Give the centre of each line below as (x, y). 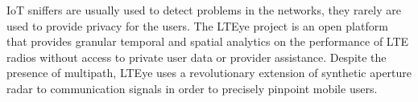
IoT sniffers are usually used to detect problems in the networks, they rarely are (204, 10)
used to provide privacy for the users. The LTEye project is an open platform (197, 25)
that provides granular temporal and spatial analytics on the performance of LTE (208, 41)
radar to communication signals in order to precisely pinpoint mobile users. (192, 88)
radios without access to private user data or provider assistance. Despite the (197, 57)
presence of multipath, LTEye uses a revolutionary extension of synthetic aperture (209, 73)
